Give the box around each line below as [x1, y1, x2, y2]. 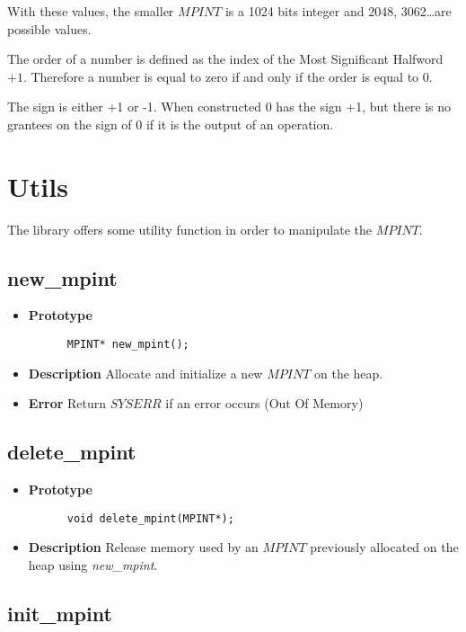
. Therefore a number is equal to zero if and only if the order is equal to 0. [22, 67, 433, 85]
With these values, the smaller [7, 2, 174, 20]
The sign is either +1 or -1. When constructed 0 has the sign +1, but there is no [7, 97, 452, 116]
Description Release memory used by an [28, 538, 259, 556]
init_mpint [7, 599, 112, 627]
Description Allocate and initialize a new [28, 363, 263, 382]
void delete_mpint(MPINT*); [66, 512, 234, 525]
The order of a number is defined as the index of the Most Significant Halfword [7, 49, 444, 68]
